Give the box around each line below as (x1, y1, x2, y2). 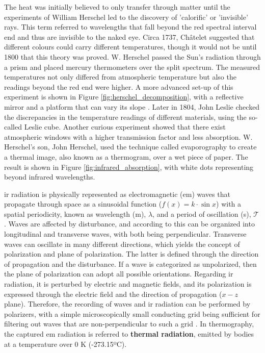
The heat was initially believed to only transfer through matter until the (4, 2, 230, 12)
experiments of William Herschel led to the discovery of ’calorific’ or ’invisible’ (4, 11, 248, 22)
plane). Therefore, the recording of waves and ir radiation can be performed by (4, 298, 251, 309)
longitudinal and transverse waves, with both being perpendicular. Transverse (4, 229, 247, 239)
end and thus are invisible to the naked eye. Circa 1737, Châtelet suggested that (4, 31, 255, 42)
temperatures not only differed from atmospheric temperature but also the (4, 71, 236, 82)
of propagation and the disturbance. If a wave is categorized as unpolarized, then (4, 258, 257, 269)
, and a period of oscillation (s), (152, 208, 251, 219)
